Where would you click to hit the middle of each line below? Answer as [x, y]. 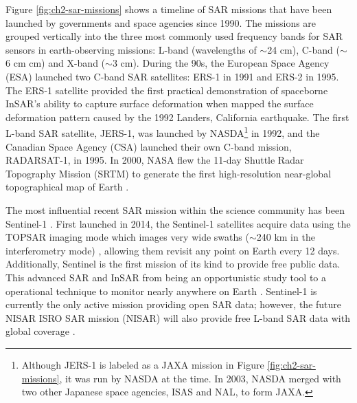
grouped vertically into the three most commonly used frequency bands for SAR [174, 36]
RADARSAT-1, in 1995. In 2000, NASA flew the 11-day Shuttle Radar [155, 160]
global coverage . [41, 331]
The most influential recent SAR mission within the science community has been [175, 209]
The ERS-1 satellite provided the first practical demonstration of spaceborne [167, 90]
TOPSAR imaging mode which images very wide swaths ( [127, 237]
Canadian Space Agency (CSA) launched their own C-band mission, [149, 146]
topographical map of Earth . [67, 187]
